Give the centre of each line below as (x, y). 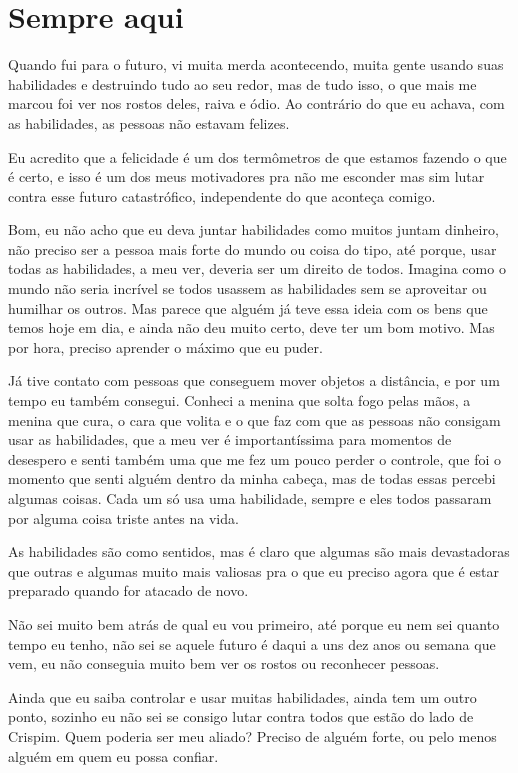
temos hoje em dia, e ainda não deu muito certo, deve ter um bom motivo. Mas (251, 327)
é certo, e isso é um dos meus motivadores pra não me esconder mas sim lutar (246, 176)
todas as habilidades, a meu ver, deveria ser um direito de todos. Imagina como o (257, 268)
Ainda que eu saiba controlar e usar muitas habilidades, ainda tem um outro (242, 696)
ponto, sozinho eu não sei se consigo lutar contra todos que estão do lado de (241, 716)
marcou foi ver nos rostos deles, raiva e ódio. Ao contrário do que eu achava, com (256, 103)
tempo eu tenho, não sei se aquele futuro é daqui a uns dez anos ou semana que (252, 643)
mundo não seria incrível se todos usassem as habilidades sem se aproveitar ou (247, 288)
